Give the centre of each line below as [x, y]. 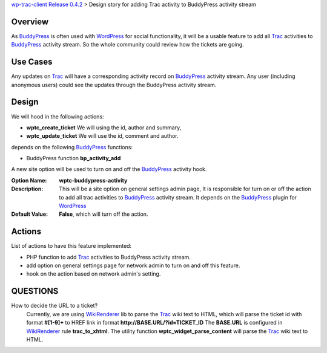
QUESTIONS [35, 291]
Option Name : [29, 180]
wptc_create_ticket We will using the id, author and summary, [104, 128]
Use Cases [32, 62]
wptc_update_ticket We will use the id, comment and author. [102, 136]
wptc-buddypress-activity [93, 180]
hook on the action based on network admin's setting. [94, 274]
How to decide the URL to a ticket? [54, 306]
